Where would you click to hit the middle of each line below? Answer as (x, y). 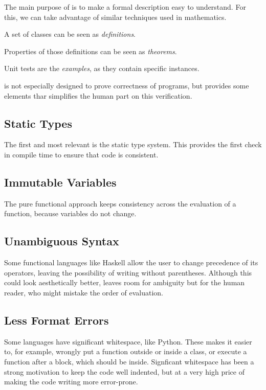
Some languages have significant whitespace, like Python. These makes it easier (128, 341)
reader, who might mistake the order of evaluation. (84, 292)
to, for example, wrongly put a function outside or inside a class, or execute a (126, 351)
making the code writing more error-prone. (71, 382)
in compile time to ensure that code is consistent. (81, 154)
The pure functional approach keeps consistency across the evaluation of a (120, 203)
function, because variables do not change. (70, 213)
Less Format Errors (57, 320)
